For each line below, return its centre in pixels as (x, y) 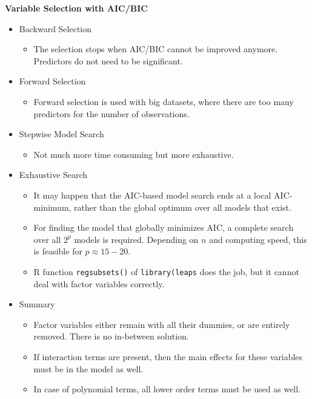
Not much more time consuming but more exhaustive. (134, 154)
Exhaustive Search (53, 175)
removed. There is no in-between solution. (111, 336)
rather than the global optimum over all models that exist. (183, 207)
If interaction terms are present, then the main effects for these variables (168, 356)
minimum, (52, 207)
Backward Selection (55, 28)
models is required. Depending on (136, 239)
